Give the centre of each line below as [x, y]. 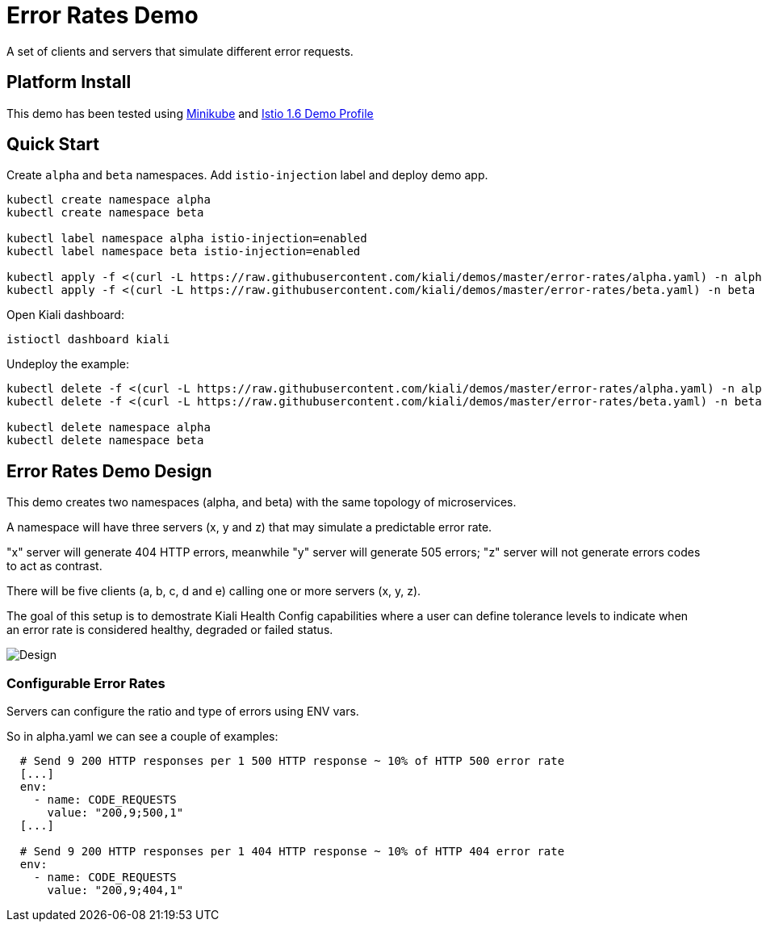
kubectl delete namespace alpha [109, 428]
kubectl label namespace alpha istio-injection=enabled [187, 239]
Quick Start [53, 145]
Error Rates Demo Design [109, 471]
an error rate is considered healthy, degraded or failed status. [170, 630]
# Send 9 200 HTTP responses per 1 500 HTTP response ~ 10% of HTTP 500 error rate [292, 761]
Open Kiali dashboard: [65, 315]
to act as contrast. [54, 566]
